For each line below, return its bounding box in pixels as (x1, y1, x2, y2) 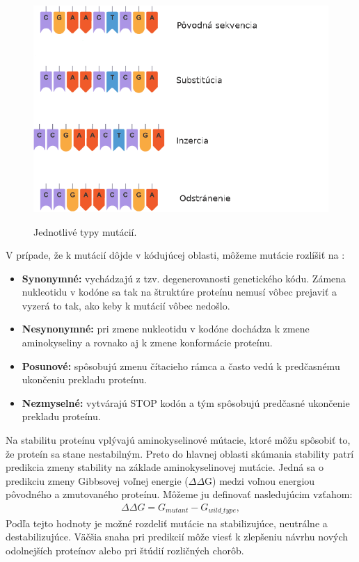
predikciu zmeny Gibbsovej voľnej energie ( (6, 473, 189, 488)
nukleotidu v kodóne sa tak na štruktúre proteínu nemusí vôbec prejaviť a (22, 284, 337, 299)
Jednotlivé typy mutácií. (33, 224, 137, 239)
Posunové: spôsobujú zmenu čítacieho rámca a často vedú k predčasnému (22, 358, 340, 373)
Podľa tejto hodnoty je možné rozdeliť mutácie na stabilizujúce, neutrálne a (6, 515, 328, 530)
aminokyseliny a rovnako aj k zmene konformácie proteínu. (22, 335, 273, 350)
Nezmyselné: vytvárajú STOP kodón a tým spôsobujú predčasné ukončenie (22, 395, 350, 410)
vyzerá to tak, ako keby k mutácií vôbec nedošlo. (22, 298, 230, 312)
